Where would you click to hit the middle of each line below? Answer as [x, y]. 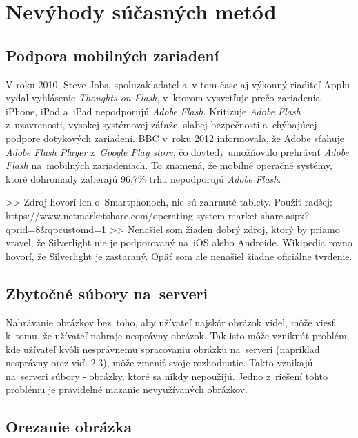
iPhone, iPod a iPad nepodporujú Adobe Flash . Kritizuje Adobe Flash [153, 111]
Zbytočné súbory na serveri [107, 293]
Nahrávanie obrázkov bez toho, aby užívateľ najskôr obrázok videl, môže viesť [170, 322]
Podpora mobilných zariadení [112, 55]
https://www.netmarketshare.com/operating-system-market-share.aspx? [158, 215]
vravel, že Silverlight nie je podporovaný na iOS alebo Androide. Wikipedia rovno [179, 242]
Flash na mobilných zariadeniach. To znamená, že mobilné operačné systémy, [169, 165]
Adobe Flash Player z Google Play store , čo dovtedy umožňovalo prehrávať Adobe [177, 151]
